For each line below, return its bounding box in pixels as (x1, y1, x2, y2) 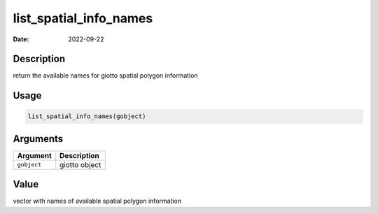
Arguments (13, 133, 64, 145)
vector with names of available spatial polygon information (13, 197, 182, 206)
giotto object (59, 159, 101, 169)
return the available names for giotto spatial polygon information (13, 71, 199, 80)
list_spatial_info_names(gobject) (27, 113, 146, 120)
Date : (13, 35, 29, 43)
